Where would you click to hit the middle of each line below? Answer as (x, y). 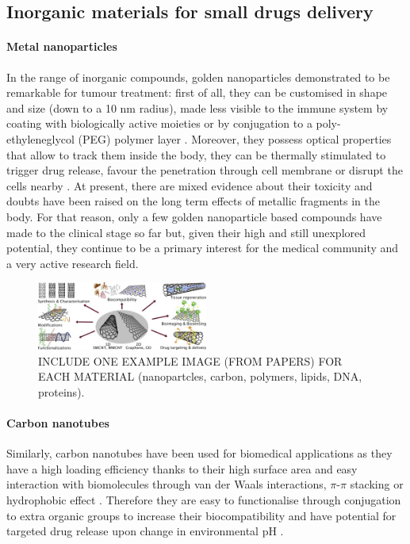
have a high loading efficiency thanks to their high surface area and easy (182, 468)
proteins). (61, 391)
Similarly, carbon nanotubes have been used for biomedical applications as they (199, 453)
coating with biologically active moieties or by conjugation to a (159, 123)
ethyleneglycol (40, 138)
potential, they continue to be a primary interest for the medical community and (203, 248)
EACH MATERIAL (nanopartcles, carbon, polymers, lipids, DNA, (200, 376)
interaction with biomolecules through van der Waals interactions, (167, 484)
